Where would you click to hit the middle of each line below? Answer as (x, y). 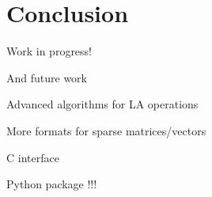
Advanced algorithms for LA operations (102, 104)
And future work (47, 77)
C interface (33, 157)
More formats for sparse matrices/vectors (106, 130)
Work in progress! (49, 51)
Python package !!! (52, 184)
